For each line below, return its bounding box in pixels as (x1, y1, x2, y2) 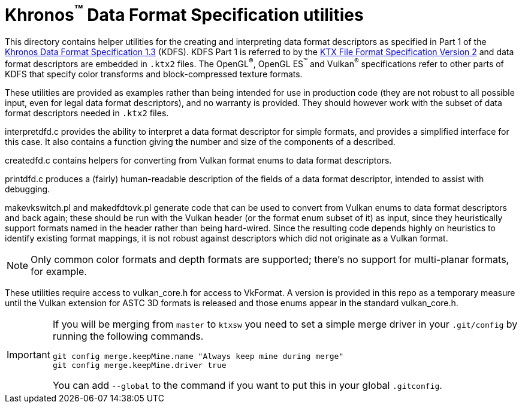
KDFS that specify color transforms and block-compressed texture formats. (5, 68, 303, 79)
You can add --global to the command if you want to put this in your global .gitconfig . (52, 379, 442, 391)
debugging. (5, 183, 50, 194)
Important (7, 348, 50, 361)
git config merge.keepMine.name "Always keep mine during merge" (52, 351, 344, 361)
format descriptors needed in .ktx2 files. (5, 107, 169, 118)
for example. (31, 265, 87, 277)
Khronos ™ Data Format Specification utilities (5, 1, 364, 26)
